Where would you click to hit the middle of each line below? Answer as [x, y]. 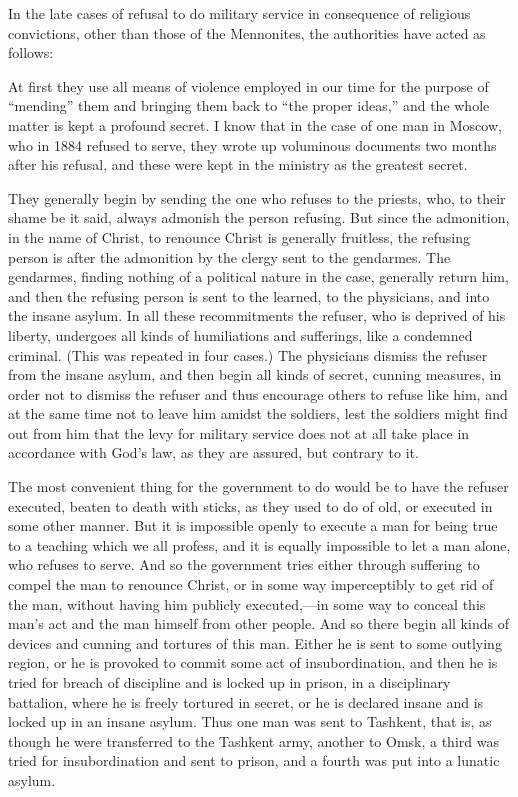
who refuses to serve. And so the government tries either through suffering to [244, 564]
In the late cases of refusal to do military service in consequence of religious [239, 13]
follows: [31, 52]
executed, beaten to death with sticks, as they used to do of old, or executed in [250, 505]
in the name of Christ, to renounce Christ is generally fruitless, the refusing [239, 236]
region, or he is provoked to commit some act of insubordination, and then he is [253, 662]
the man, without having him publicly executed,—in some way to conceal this [247, 603]
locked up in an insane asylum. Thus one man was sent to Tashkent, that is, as [250, 721]
